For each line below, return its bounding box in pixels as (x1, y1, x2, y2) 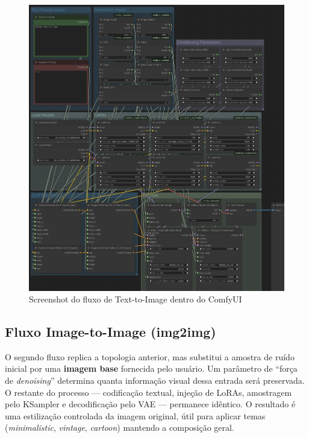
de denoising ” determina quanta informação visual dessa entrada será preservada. (5, 374, 305, 387)
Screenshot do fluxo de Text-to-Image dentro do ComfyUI (29, 293, 242, 305)
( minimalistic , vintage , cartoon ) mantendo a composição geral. (5, 421, 234, 434)
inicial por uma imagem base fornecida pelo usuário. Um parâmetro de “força (5, 362, 298, 375)
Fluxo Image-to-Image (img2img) (5, 322, 216, 341)
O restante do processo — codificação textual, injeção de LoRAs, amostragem (5, 386, 292, 398)
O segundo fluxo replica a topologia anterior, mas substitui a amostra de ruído (5, 350, 295, 363)
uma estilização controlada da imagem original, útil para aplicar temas (5, 409, 266, 422)
